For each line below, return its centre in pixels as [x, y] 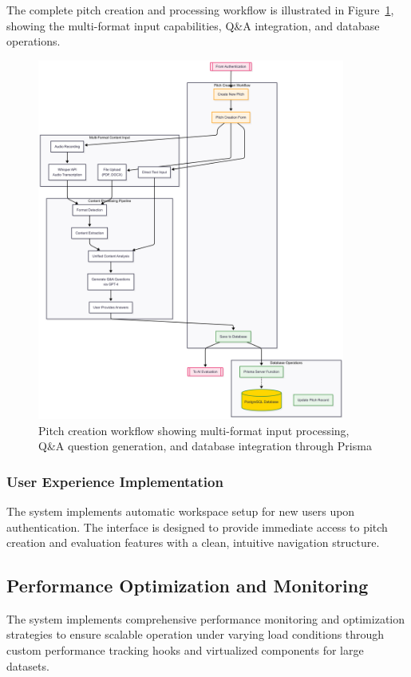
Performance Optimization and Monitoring [188, 586]
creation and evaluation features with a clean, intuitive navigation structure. [193, 542]
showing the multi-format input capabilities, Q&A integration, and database [193, 25]
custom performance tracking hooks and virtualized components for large [185, 650]
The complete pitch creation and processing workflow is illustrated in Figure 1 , [200, 10]
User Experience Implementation [115, 481]
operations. [34, 41]
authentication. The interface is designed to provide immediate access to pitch [197, 527]
